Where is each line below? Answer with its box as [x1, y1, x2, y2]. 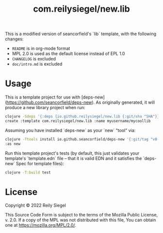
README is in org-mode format [12, 45, 70, 52]
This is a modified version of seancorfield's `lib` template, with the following [5, 31, 157, 37]
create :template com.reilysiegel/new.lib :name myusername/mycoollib [5, 118, 151, 123]
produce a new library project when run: [5, 105, 86, 111]
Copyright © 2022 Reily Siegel [5, 202, 66, 208]
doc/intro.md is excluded [12, 61, 63, 67]
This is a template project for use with [5, 94, 81, 100]
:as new [5, 141, 21, 146]
